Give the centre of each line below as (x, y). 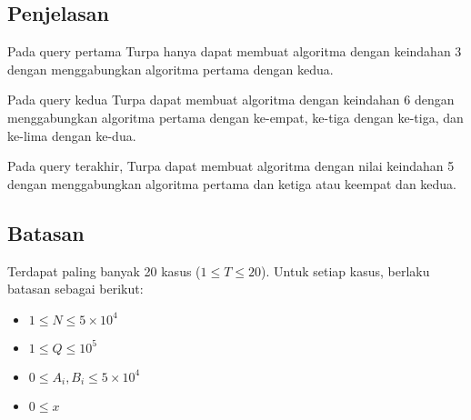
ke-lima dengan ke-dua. (72, 135)
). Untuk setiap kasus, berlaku (346, 270)
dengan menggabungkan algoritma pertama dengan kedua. (170, 69)
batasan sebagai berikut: (75, 289)
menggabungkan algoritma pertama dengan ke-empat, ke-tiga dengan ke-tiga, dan (235, 117)
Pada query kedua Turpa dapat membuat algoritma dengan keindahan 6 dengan (231, 100)
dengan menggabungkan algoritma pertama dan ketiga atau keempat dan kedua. (232, 183)
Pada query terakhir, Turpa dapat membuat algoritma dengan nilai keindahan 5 (231, 166)
